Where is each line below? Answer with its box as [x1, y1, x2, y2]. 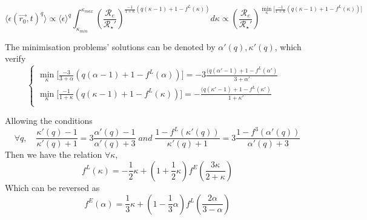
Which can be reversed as [5, 181, 100, 193]
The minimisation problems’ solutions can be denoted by [5, 40, 216, 53]
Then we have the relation [5, 148, 102, 161]
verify [5, 52, 26, 65]
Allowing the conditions [5, 114, 93, 127]
